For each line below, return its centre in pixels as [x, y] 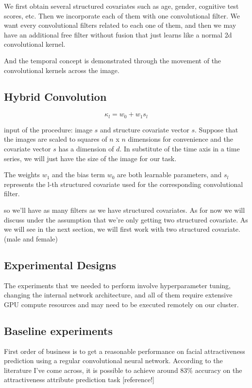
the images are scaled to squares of [56, 139]
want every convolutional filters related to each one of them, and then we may [120, 25]
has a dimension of [86, 148]
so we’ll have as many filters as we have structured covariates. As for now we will [125, 210]
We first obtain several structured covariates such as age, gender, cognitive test [121, 6]
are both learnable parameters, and [169, 175]
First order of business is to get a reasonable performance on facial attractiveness [125, 351]
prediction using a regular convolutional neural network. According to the [113, 360]
